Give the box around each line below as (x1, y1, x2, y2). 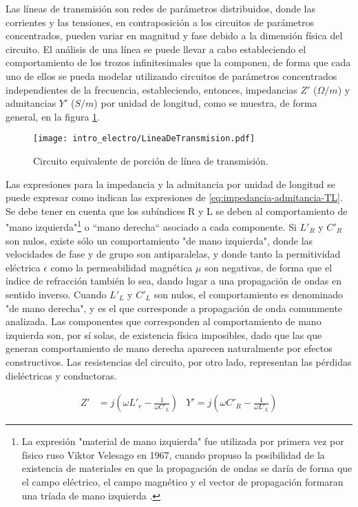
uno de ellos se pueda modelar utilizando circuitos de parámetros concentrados (6, 68, 337, 83)
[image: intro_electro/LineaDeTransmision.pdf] (33, 134, 255, 144)
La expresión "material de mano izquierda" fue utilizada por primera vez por (21, 434, 344, 448)
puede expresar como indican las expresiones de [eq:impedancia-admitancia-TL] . (6, 190, 343, 205)
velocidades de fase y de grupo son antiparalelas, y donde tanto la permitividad (6, 247, 341, 261)
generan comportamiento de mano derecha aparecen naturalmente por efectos (6, 341, 333, 355)
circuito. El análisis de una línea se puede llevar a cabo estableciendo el (6, 41, 306, 56)
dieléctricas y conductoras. (6, 368, 117, 382)
